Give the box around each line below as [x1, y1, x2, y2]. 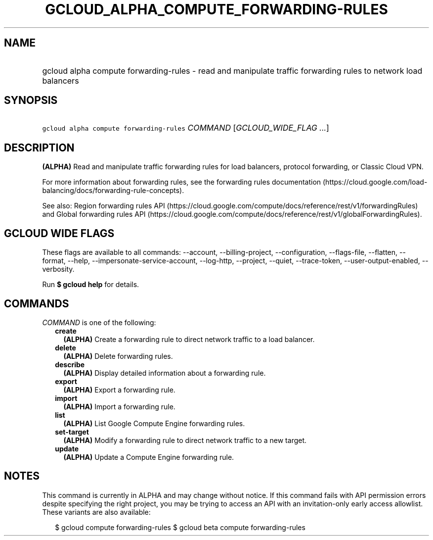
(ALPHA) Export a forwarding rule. [63, 385, 175, 394]
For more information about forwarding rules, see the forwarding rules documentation [42, 178, 321, 187]
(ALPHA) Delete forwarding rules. [63, 351, 173, 360]
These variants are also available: [42, 507, 151, 516]
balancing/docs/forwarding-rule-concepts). [42, 186, 184, 195]
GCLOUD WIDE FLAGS [4, 227, 115, 240]
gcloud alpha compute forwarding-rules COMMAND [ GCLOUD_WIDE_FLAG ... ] [42, 123, 329, 133]
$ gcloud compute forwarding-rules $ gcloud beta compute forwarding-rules [55, 523, 305, 532]
